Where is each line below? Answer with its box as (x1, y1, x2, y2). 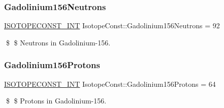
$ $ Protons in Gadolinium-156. (6, 95, 107, 106)
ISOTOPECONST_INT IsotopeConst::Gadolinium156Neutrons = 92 (4, 20, 220, 31)
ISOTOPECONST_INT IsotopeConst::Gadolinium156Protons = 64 (4, 78, 216, 89)
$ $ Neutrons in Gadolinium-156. (6, 37, 111, 47)
